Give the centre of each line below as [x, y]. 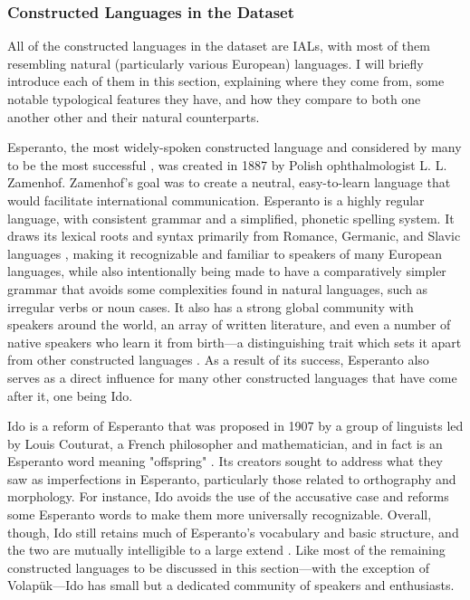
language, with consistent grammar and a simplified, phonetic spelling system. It [231, 218]
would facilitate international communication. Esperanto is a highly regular [216, 200]
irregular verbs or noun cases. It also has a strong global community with [211, 306]
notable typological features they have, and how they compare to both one [214, 99]
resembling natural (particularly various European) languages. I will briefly [216, 63]
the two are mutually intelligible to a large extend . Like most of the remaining [226, 550]
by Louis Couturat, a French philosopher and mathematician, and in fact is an [225, 443]
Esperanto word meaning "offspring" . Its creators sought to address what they [225, 461]
